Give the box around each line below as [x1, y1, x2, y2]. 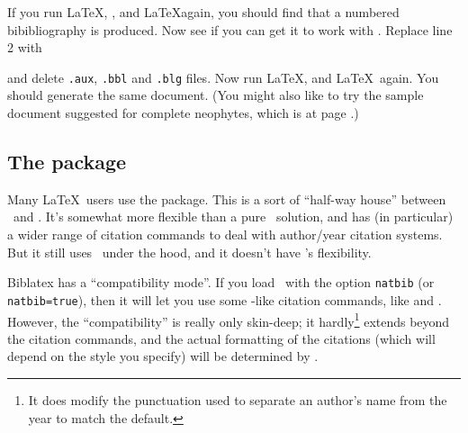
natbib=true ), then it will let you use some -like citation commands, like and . [7, 290, 442, 309]
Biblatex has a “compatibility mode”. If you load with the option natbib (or [7, 273, 435, 292]
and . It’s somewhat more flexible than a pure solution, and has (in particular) [13, 207, 454, 226]
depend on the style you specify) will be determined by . [7, 347, 319, 365]
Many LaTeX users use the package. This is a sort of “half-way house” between [7, 189, 446, 208]
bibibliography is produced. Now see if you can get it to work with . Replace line [7, 20, 453, 39]
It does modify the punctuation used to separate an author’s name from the [28, 390, 447, 409]
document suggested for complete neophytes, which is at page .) [7, 104, 359, 122]
